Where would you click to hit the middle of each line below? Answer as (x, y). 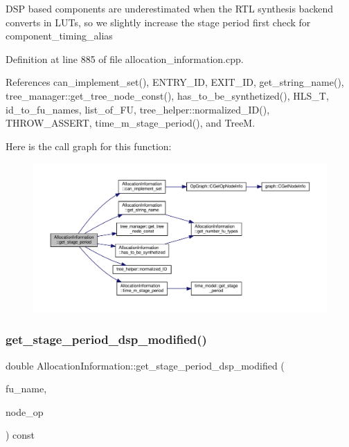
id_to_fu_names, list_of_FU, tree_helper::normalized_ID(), (138, 109)
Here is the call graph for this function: (89, 146)
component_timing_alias (59, 36)
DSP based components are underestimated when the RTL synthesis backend (170, 8)
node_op (25, 411)
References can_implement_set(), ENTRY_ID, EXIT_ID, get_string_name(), (175, 82)
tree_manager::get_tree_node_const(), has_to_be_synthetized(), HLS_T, (167, 95)
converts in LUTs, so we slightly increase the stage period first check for (158, 22)
